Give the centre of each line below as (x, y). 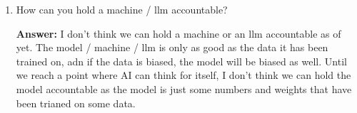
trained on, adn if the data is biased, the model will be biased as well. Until (181, 61)
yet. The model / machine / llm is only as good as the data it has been (172, 47)
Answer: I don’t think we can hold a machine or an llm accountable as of (178, 33)
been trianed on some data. (76, 103)
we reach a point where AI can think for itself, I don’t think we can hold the (183, 75)
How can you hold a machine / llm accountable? (122, 9)
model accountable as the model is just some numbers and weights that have (184, 88)
